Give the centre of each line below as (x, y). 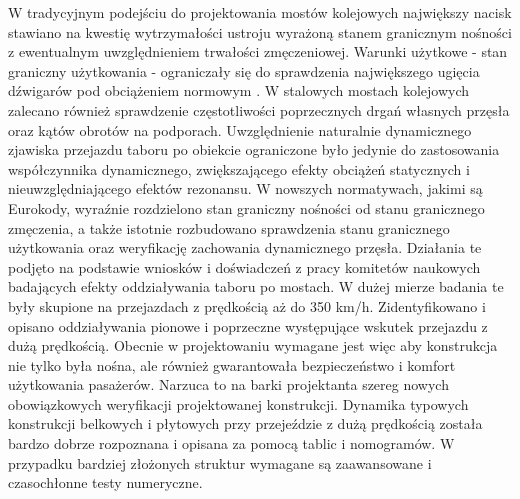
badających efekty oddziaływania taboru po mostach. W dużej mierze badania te (256, 286)
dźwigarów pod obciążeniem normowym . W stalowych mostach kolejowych (239, 90)
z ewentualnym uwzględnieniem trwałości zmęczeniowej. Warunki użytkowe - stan (258, 51)
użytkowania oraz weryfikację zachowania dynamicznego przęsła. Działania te (245, 247)
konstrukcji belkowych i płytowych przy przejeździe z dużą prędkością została (245, 423)
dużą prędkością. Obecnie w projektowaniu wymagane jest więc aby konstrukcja (253, 345)
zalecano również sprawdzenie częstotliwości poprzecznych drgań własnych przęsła (259, 109)
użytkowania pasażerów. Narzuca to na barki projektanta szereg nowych (228, 384)
